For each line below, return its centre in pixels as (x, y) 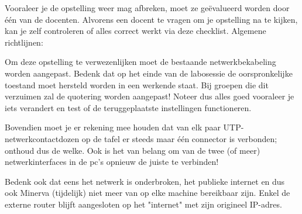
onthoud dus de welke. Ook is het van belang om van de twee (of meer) (133, 150)
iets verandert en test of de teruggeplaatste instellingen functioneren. (128, 107)
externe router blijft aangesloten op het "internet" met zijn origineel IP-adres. (143, 204)
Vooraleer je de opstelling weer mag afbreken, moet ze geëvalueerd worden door (147, 8)
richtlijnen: (24, 42)
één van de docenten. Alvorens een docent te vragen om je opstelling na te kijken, (151, 19)
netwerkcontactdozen (42, 138)
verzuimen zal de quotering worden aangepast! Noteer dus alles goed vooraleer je (150, 96)
